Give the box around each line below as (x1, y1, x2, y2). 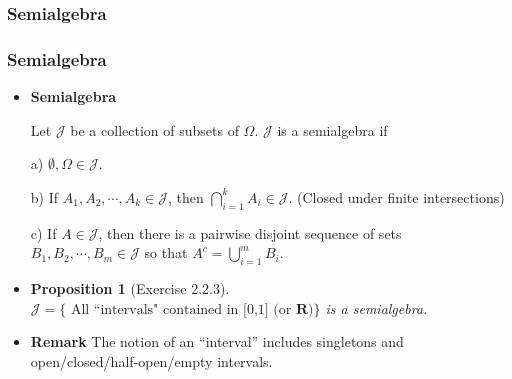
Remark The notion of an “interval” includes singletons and (30, 331, 404, 352)
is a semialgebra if (277, 119, 388, 140)
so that (144, 242, 188, 263)
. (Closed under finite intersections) (288, 186, 505, 207)
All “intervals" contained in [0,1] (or (70, 302, 292, 317)
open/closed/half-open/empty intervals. (30, 350, 273, 371)
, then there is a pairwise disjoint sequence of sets (98, 222, 402, 243)
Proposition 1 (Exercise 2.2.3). (30, 278, 230, 299)
